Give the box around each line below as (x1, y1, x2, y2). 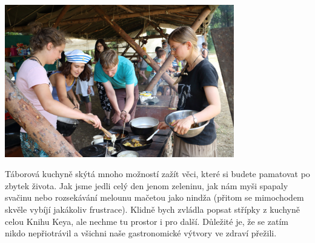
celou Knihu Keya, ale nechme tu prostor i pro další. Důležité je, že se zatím (5, 215, 288, 227)
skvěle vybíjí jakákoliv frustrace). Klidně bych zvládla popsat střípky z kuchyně (5, 203, 300, 216)
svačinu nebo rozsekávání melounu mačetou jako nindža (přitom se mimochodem (5, 191, 304, 204)
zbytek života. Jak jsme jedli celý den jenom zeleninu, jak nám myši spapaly (5, 179, 288, 192)
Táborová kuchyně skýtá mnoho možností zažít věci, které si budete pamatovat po (5, 167, 310, 180)
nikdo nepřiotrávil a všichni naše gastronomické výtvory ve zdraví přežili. (5, 227, 277, 239)
